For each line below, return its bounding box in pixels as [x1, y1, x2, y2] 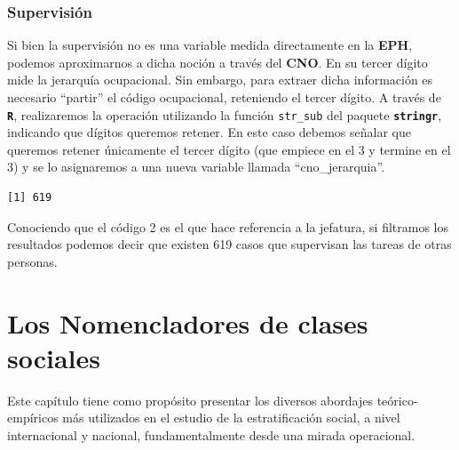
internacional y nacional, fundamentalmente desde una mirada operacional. [7, 425, 415, 444]
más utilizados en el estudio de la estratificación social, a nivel [62, 408, 400, 427]
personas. [7, 252, 58, 270]
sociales [7, 339, 101, 375]
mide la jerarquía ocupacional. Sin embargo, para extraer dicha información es [7, 70, 433, 89]
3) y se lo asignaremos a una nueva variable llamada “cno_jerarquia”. [7, 157, 385, 176]
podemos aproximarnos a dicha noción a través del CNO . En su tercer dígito [7, 52, 428, 71]
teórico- [376, 390, 418, 409]
